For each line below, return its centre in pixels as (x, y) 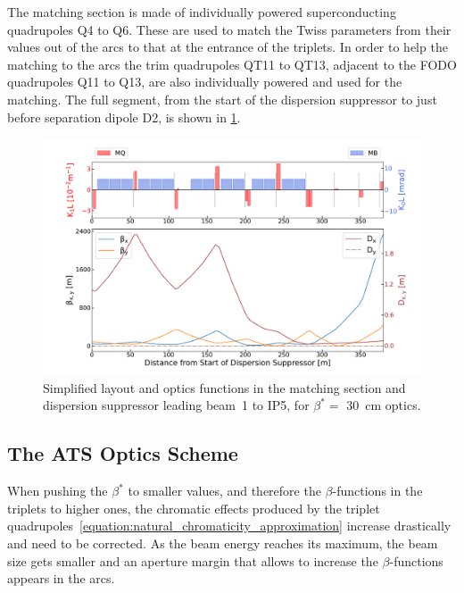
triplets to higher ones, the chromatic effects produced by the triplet (194, 508)
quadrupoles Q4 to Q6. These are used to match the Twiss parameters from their (229, 29)
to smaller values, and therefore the (224, 491)
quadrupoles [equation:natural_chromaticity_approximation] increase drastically (229, 526)
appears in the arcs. (61, 578)
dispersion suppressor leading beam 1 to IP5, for (176, 405)
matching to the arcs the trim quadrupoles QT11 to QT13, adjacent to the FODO (232, 64)
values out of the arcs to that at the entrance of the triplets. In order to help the (228, 47)
